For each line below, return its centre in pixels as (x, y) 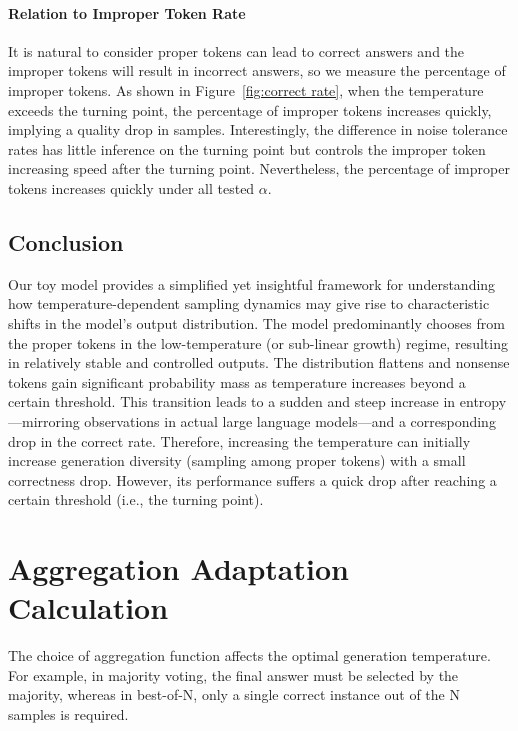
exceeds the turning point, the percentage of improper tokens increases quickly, (250, 109)
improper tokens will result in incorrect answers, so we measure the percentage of (257, 70)
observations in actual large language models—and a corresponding (290, 420)
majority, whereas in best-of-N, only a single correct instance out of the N (234, 694)
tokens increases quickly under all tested (131, 187)
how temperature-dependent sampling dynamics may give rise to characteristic (249, 303)
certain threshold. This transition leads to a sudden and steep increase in (232, 401)
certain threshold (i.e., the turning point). (136, 499)
